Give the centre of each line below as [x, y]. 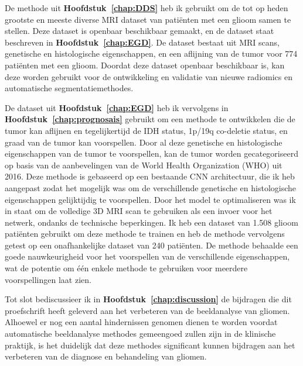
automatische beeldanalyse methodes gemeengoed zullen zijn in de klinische [140, 334]
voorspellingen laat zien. [48, 279]
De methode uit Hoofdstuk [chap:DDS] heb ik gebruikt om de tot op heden [147, 8]
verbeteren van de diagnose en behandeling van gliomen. [106, 356]
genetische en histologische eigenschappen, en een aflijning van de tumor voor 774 [151, 53]
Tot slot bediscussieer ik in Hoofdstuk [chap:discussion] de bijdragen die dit [148, 299]
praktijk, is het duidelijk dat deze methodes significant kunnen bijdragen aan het [150, 345]
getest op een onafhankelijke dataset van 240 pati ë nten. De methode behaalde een [151, 245]
